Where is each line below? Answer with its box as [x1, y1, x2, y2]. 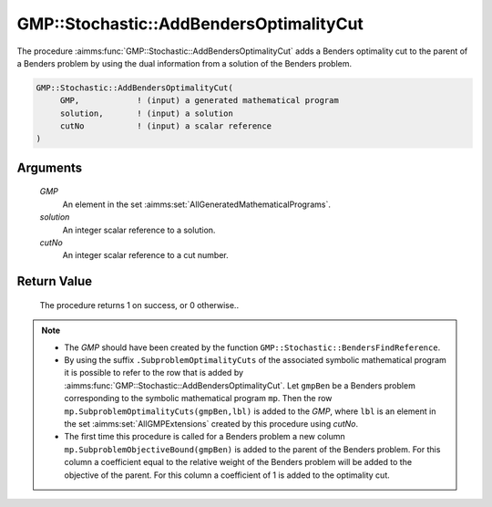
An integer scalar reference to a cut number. [62, 250, 229, 261]
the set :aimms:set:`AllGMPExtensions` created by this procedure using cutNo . [64, 418, 359, 429]
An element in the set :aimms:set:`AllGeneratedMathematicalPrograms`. [62, 199, 332, 210]
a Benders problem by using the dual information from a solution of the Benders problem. [16, 57, 353, 68]
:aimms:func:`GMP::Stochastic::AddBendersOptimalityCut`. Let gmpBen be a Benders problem [64, 379, 416, 391]
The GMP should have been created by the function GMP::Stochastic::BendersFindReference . [64, 342, 441, 353]
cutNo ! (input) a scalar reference [59, 121, 272, 131]
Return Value [16, 274, 93, 289]
